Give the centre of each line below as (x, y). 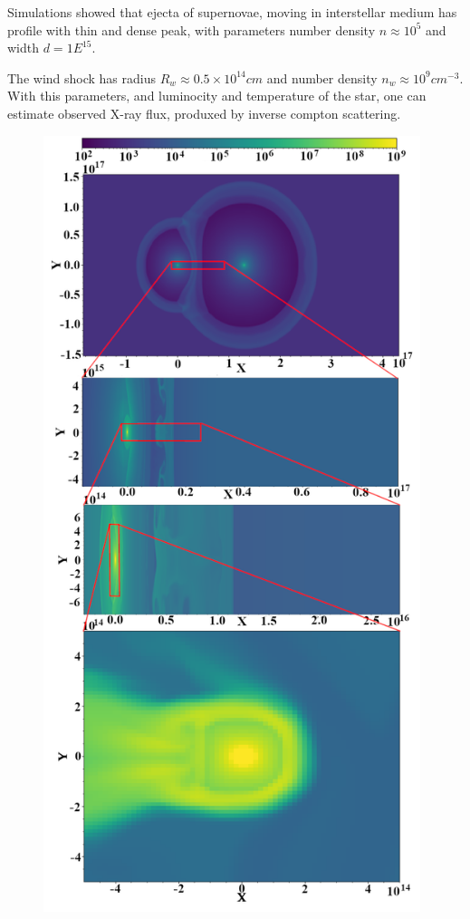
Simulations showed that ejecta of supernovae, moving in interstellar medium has (232, 12)
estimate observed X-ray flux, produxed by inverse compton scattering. (204, 113)
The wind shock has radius (82, 77)
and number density (322, 77)
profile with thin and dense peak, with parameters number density (192, 29)
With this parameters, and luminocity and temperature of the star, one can (217, 96)
